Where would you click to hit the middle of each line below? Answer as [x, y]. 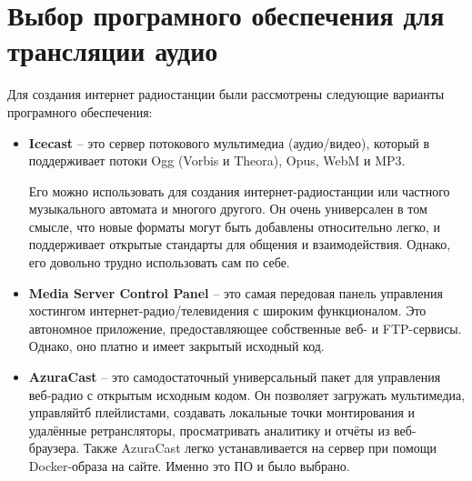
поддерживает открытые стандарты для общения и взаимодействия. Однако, [240, 244]
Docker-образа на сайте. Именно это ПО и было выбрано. [189, 466]
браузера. [54, 448]
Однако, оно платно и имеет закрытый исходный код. [176, 346]
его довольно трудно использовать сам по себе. [159, 262]
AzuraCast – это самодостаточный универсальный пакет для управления [235, 377]
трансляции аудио [113, 50]
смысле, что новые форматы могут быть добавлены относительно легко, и [235, 226]
